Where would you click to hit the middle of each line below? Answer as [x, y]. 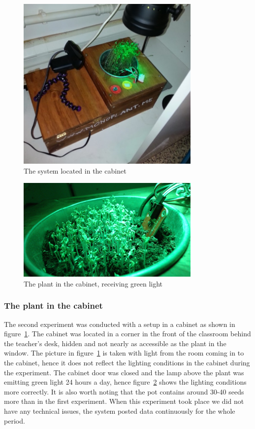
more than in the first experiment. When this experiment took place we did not [124, 401]
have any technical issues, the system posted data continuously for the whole [120, 411]
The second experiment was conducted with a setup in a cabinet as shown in [120, 324]
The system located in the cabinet [75, 170]
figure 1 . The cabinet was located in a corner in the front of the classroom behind [127, 334]
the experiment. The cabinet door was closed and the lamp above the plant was [124, 372]
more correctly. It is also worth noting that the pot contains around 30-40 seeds [124, 391]
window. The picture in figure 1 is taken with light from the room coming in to [124, 353]
